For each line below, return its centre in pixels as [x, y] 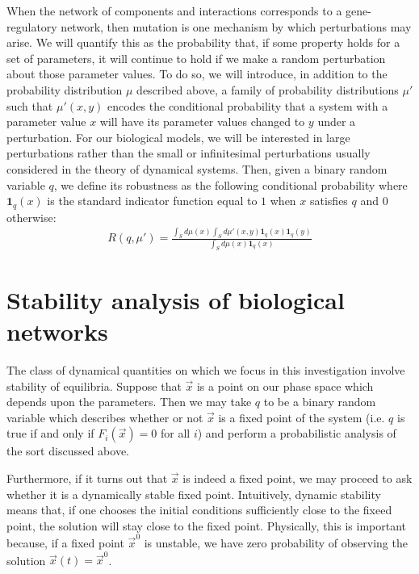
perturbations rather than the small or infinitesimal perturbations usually [189, 153]
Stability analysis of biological [176, 299]
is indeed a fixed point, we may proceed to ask [297, 478]
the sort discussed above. [68, 451]
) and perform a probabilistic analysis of [297, 433]
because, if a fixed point [65, 543]
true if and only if [50, 433]
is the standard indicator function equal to [152, 201]
